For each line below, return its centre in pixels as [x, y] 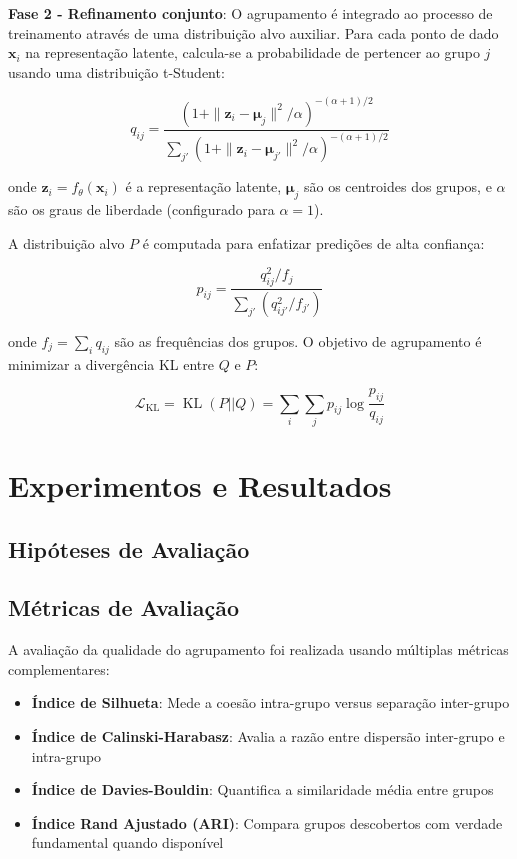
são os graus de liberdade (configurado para [141, 209]
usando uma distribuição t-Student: [116, 71]
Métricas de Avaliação [123, 607]
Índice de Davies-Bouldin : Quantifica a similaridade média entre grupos [262, 789]
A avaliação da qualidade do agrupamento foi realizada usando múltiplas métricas [258, 649]
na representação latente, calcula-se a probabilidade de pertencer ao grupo [252, 52]
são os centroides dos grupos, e [397, 186]
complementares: [59, 668]
